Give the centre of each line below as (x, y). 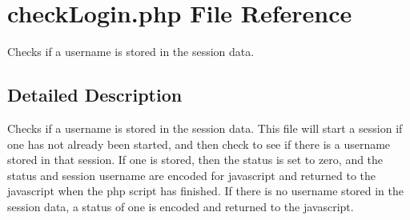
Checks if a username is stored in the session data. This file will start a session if (205, 128)
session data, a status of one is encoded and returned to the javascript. (181, 206)
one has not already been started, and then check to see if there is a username (199, 144)
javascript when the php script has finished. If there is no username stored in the (206, 191)
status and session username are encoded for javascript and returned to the (192, 175)
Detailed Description (95, 95)
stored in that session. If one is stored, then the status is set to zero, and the (195, 160)
